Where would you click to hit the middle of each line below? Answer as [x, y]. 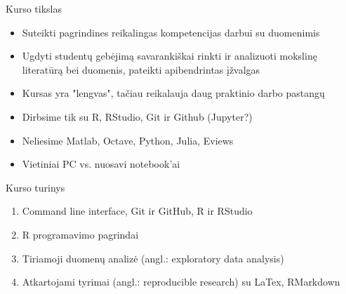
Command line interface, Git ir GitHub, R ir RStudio [137, 211]
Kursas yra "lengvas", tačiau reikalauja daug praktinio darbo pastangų [173, 93]
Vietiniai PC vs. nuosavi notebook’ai [101, 164]
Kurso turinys [35, 187]
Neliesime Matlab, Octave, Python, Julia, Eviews [128, 140]
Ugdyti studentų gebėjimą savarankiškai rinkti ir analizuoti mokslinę [169, 56]
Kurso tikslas [34, 8]
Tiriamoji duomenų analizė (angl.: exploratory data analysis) [153, 258]
